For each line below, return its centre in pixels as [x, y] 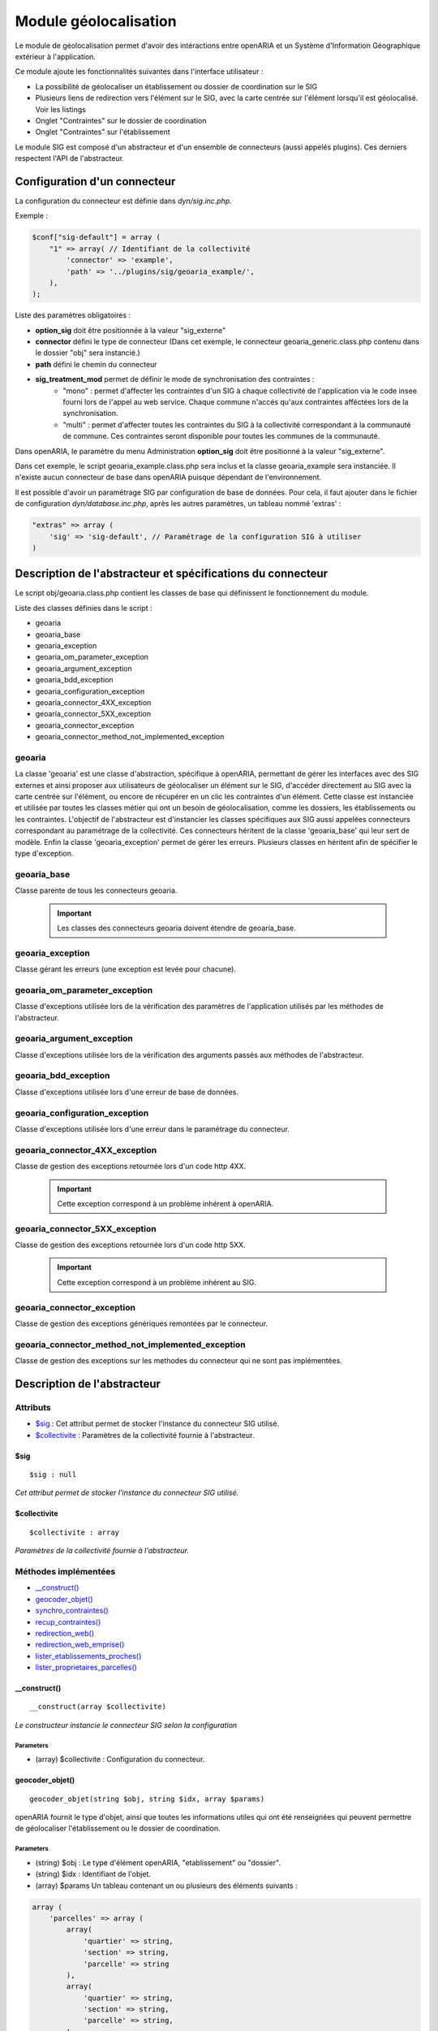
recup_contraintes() [68, 1622]
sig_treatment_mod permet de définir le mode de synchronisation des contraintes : [175, 379]
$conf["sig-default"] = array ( [97, 237]
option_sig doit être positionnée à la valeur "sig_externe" [131, 330]
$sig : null [53, 1475]
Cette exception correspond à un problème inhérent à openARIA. [165, 1203]
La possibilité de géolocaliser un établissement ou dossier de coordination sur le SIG [176, 86]
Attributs [33, 1407]
